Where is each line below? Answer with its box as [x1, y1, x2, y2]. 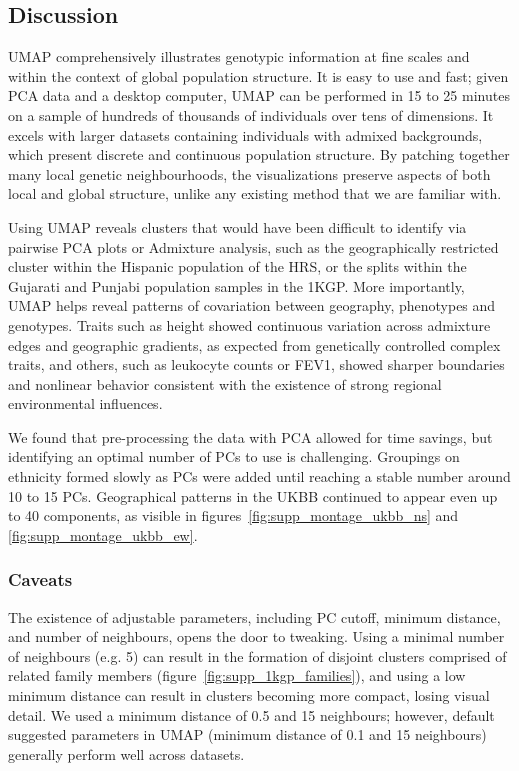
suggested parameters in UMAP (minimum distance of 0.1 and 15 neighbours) [8, 724, 487, 745]
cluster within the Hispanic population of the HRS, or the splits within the [8, 256, 467, 277]
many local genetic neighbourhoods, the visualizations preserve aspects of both [8, 163, 491, 184]
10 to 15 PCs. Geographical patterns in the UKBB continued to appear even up [8, 485, 498, 506]
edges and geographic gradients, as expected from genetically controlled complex [8, 334, 501, 355]
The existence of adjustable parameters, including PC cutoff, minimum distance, [8, 606, 501, 627]
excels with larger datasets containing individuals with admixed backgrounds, [8, 124, 483, 145]
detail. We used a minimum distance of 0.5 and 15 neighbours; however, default [8, 704, 495, 725]
